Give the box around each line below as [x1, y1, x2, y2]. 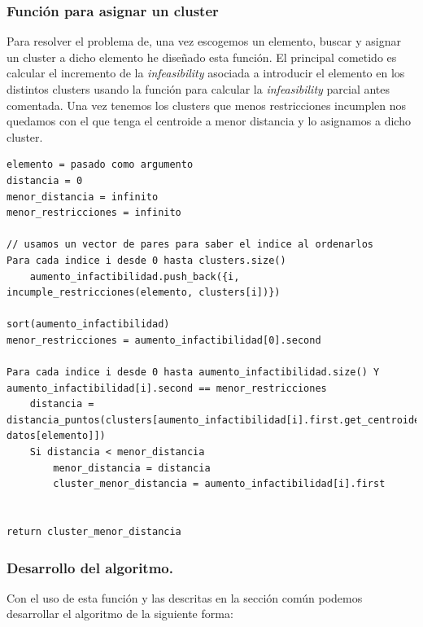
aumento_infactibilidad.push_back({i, [29, 270, 240, 283]
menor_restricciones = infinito [7, 207, 181, 219]
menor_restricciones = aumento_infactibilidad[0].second [7, 334, 321, 346]
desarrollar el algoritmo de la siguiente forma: [7, 605, 233, 622]
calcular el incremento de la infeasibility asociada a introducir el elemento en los [7, 64, 405, 81]
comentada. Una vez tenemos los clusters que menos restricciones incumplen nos [7, 96, 407, 113]
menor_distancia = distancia [53, 462, 211, 474]
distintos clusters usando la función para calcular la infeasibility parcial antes [7, 81, 390, 97]
